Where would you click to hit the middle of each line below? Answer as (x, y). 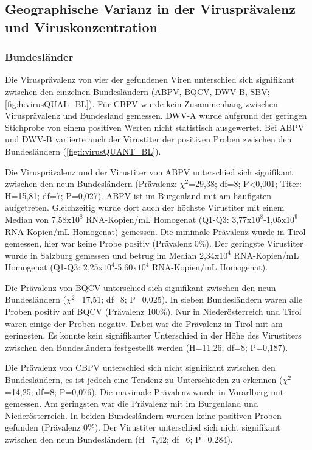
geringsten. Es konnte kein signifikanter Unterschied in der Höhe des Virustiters (153, 335)
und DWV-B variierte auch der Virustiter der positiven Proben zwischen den (148, 139)
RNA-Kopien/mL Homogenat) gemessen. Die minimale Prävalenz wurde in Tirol (155, 231)
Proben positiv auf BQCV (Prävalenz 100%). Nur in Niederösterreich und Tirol (153, 311)
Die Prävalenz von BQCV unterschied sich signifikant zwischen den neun (140, 287)
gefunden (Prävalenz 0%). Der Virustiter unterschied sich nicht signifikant (143, 427)
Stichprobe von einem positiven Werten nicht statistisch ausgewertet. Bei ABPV (155, 127)
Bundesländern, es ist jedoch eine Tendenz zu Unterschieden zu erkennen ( (144, 380)
